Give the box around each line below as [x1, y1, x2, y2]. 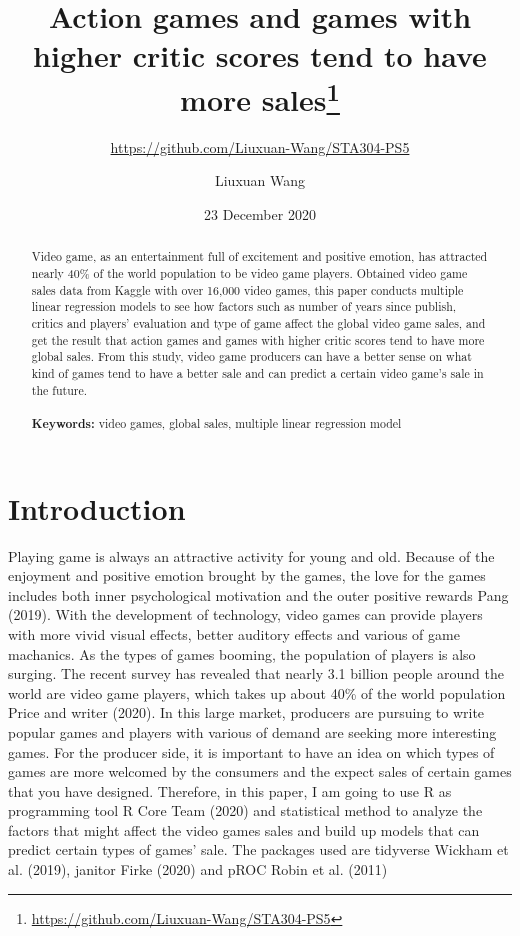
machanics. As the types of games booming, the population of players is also [8, 643, 476, 664]
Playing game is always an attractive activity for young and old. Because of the [8, 545, 495, 566]
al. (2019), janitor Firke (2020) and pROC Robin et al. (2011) [8, 859, 388, 880]
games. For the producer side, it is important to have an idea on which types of [8, 741, 495, 762]
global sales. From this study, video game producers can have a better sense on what [31, 348, 472, 365]
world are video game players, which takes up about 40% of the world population [8, 682, 506, 703]
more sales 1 [180, 74, 340, 119]
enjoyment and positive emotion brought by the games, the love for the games [8, 565, 486, 586]
